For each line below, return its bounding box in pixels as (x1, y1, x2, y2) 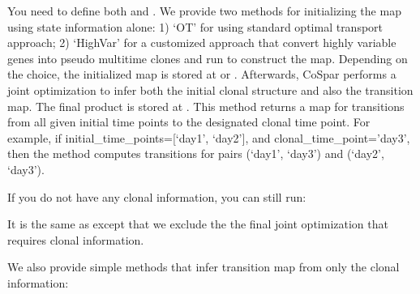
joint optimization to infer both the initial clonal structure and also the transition (7, 81, 414, 98)
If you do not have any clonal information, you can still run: (7, 188, 306, 205)
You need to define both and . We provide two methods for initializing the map (7, 2, 401, 19)
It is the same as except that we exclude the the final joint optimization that (7, 215, 388, 232)
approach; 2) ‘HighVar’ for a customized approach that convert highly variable (7, 34, 396, 51)
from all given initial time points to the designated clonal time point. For (7, 113, 371, 130)
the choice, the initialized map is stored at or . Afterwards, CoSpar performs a (7, 66, 396, 83)
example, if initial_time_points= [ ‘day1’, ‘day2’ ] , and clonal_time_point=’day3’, (7, 129, 410, 146)
